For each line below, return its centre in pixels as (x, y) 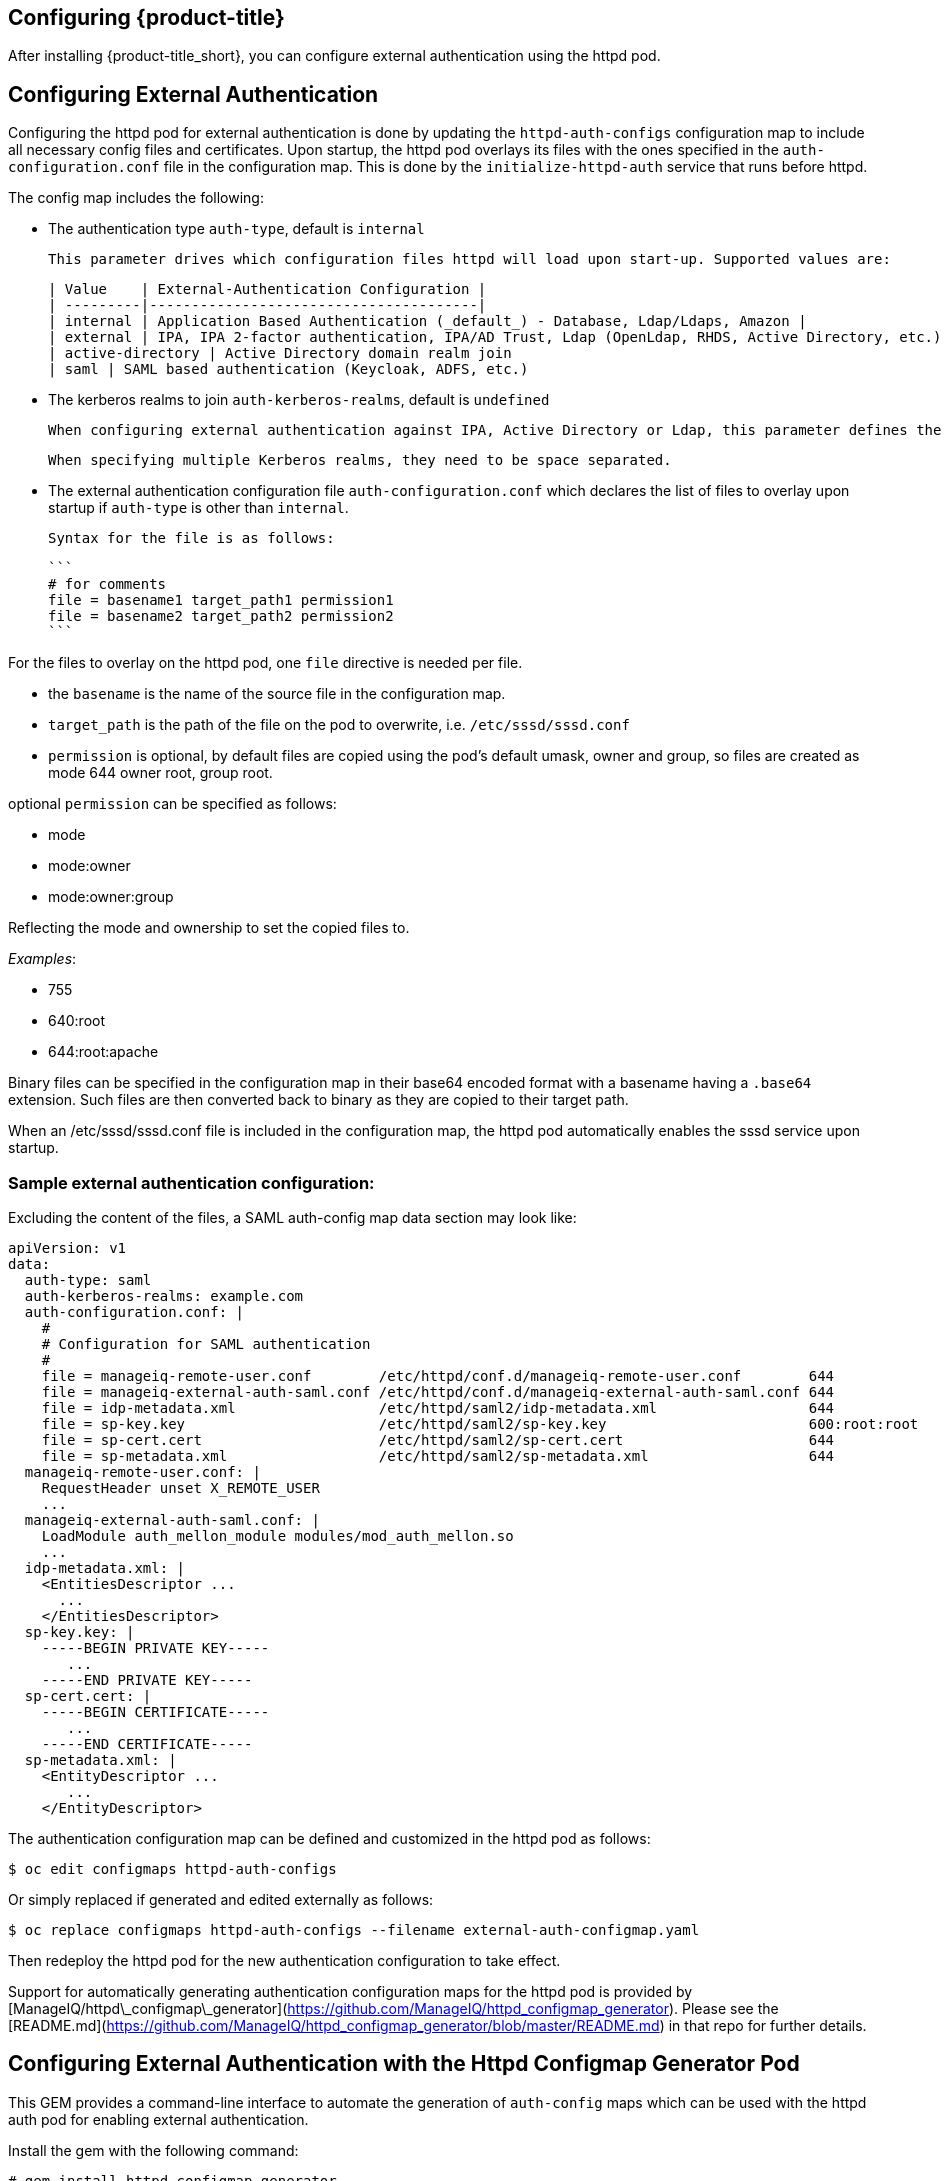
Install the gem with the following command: (153, 2150)
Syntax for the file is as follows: (191, 538)
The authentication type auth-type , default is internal (236, 229)
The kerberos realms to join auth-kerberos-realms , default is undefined (299, 400)
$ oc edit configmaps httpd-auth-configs (172, 1869)
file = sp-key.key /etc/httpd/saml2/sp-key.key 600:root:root (480, 1424)
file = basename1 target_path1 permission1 (221, 600)
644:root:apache (103, 1052)
